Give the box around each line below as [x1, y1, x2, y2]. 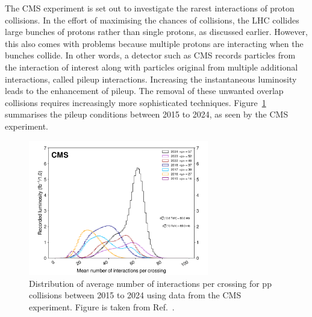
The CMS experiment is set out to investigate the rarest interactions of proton [5, 2, 295, 14]
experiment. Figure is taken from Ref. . [29, 300, 175, 313]
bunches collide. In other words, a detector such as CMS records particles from [5, 49, 296, 61]
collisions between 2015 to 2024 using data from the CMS [29, 289, 242, 301]
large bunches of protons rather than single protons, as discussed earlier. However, [5, 25, 308, 38]
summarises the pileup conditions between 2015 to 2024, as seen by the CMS [5, 108, 289, 121]
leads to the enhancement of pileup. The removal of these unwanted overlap [5, 84, 284, 97]
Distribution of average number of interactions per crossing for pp [29, 277, 272, 289]
